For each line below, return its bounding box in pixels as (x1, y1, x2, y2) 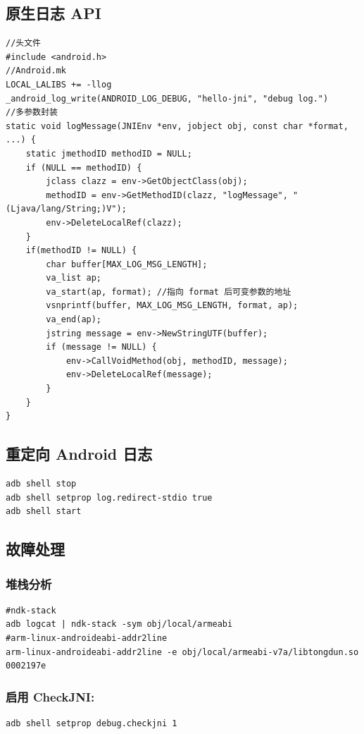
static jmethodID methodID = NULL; (25, 148, 192, 159)
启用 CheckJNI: (6, 687, 95, 705)
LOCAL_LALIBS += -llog (6, 79, 112, 90)
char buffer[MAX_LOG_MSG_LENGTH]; (46, 259, 208, 269)
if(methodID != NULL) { (25, 245, 137, 256)
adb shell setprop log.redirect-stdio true (6, 492, 213, 503)
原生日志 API (6, 2, 101, 24)
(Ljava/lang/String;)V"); (6, 204, 127, 214)
